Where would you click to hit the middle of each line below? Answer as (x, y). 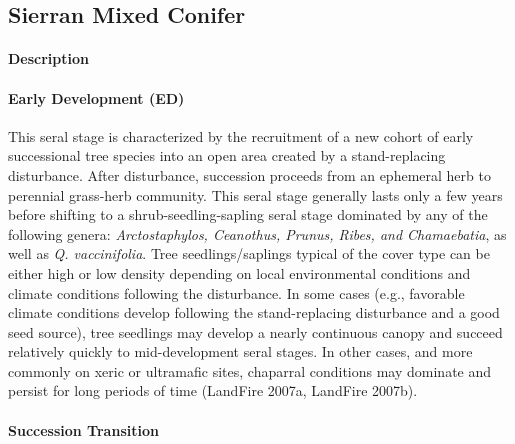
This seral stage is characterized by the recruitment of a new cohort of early (241, 135)
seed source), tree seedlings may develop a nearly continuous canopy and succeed (255, 331)
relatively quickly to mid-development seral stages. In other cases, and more (240, 351)
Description (49, 58)
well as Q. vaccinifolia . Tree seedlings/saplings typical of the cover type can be (249, 253)
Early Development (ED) (96, 97)
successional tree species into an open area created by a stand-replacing (227, 155)
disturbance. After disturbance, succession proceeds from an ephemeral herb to (249, 174)
